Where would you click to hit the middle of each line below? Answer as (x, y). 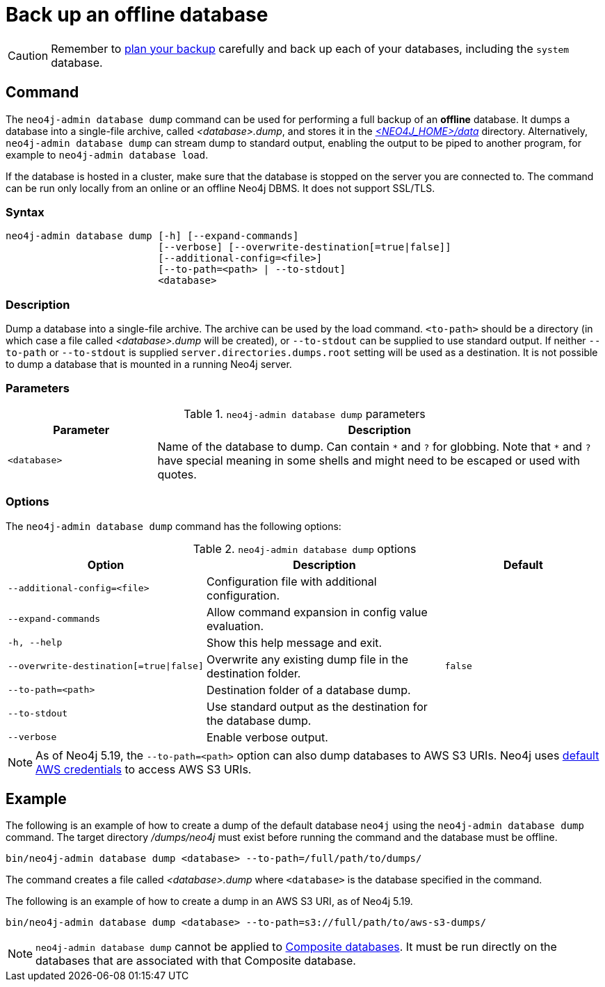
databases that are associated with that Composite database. (196, 961)
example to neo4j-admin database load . (107, 154)
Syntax (25, 212)
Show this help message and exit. (294, 642)
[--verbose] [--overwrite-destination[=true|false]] (305, 247)
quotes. (177, 474)
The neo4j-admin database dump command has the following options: (174, 526)
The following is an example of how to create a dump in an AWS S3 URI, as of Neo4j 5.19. (209, 901)
